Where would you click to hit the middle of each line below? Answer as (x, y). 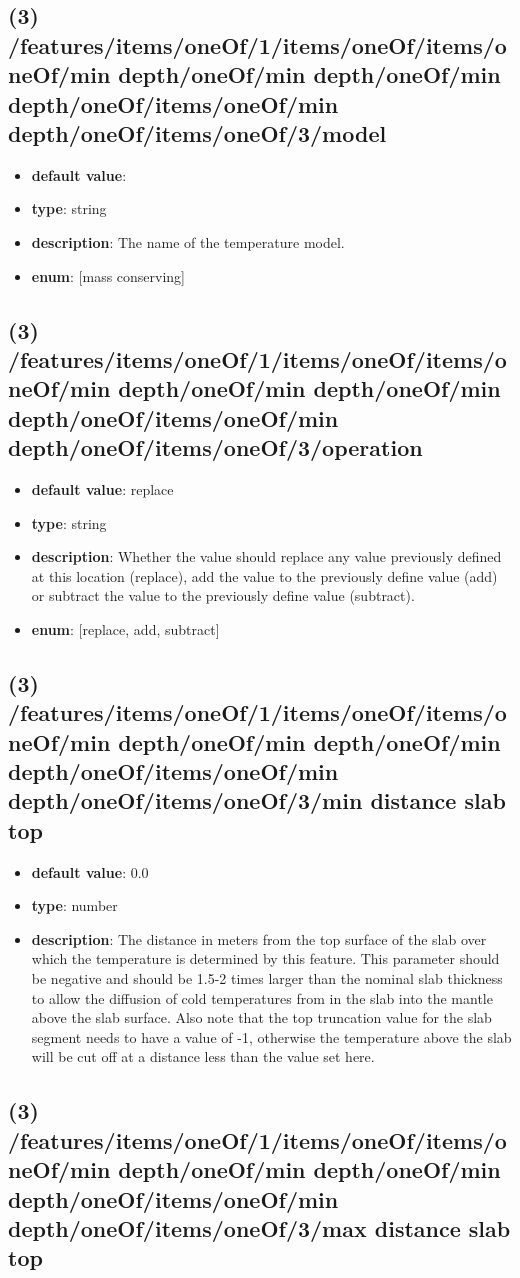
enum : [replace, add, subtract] (125, 628)
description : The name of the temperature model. (188, 241)
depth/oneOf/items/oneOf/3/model (197, 132)
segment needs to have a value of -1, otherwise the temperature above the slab (271, 1036)
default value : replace (102, 488)
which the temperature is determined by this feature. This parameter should (265, 958)
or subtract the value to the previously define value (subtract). (223, 595)
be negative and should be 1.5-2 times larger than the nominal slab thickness (267, 978)
